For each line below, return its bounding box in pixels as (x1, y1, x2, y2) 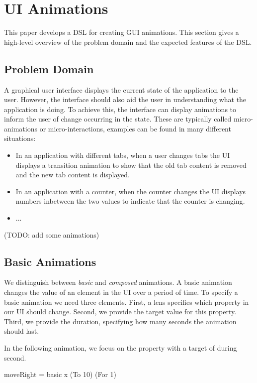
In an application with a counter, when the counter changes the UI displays (15, 186, 246, 196)
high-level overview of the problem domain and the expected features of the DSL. (4, 36, 252, 47)
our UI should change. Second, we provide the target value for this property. (4, 306, 237, 317)
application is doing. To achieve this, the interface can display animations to (4, 104, 237, 114)
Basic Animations (4, 254, 96, 269)
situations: (4, 133, 36, 143)
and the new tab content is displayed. (15, 169, 130, 180)
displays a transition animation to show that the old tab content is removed (15, 159, 247, 170)
